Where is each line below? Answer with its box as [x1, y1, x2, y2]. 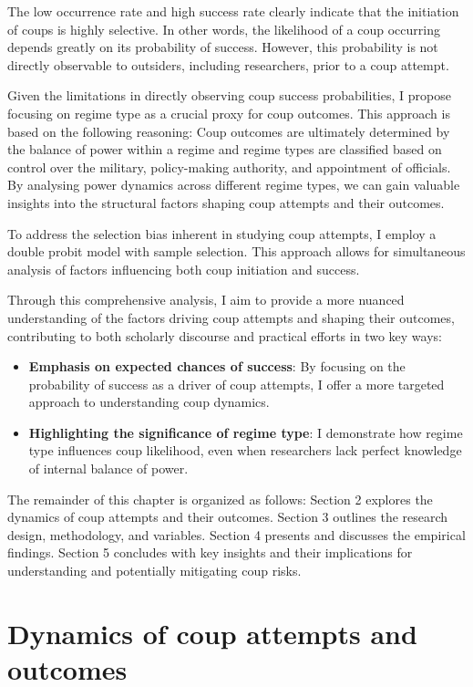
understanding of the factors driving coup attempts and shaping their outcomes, [7, 307, 455, 327]
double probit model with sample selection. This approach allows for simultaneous [7, 242, 466, 261]
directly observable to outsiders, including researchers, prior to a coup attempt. [7, 55, 449, 74]
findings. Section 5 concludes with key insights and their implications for [7, 543, 413, 562]
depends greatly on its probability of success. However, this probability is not [7, 37, 438, 57]
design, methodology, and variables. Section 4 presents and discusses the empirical [7, 525, 466, 544]
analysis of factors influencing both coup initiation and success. [7, 259, 360, 278]
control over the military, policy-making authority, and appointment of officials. [7, 157, 451, 176]
